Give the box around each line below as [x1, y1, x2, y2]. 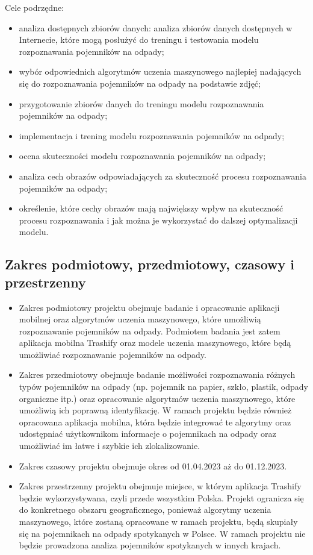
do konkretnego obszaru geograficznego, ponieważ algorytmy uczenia [19, 503, 271, 516]
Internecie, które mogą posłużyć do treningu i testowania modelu [19, 33, 259, 46]
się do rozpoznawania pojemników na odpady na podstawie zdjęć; [19, 77, 261, 89]
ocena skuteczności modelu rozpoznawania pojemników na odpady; [19, 149, 266, 162]
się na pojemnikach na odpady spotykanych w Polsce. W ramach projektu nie [19, 527, 306, 539]
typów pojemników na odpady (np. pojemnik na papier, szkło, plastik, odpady [19, 380, 309, 393]
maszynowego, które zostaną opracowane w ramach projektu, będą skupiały [19, 515, 298, 527]
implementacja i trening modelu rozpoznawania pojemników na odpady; [19, 129, 285, 142]
